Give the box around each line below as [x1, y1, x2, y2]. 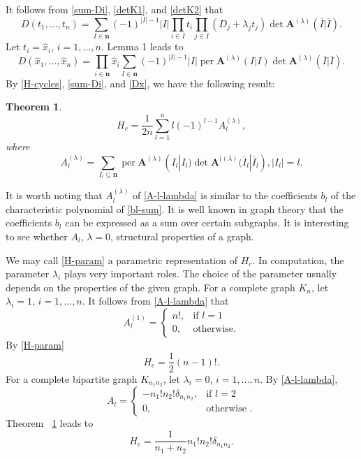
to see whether [6, 228, 68, 243]
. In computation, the [252, 252, 344, 267]
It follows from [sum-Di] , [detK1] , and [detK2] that [6, 2, 223, 16]
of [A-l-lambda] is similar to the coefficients [133, 188, 318, 203]
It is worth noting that [6, 188, 103, 203]
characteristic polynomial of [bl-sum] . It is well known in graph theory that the [6, 201, 344, 216]
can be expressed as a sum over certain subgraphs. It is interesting [65, 215, 349, 230]
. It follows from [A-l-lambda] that [82, 293, 229, 308]
